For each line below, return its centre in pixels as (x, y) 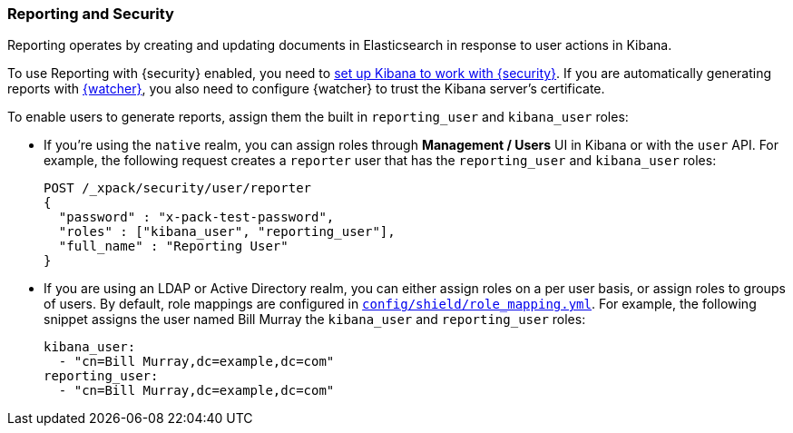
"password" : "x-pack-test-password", (196, 217)
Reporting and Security (91, 14)
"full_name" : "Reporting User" (173, 246)
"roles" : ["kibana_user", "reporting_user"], (227, 232)
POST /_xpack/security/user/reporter (178, 188)
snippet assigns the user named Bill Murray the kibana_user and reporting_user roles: (315, 320)
